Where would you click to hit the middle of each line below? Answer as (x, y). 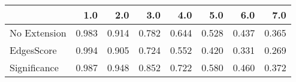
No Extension (38, 33)
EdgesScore (33, 50)
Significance (34, 67)
